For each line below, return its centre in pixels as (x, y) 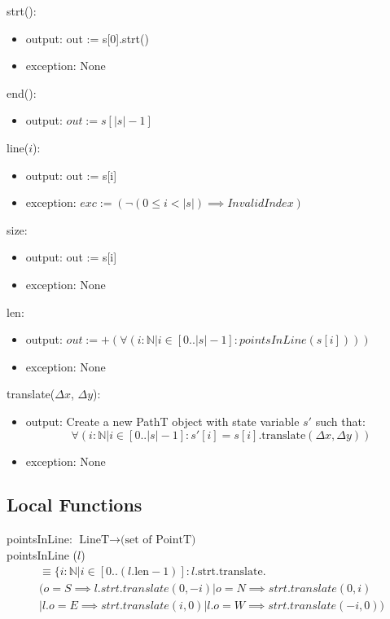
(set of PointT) (158, 540)
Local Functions (74, 505)
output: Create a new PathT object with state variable (162, 421)
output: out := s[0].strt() (87, 38)
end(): (22, 92)
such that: (340, 421)
